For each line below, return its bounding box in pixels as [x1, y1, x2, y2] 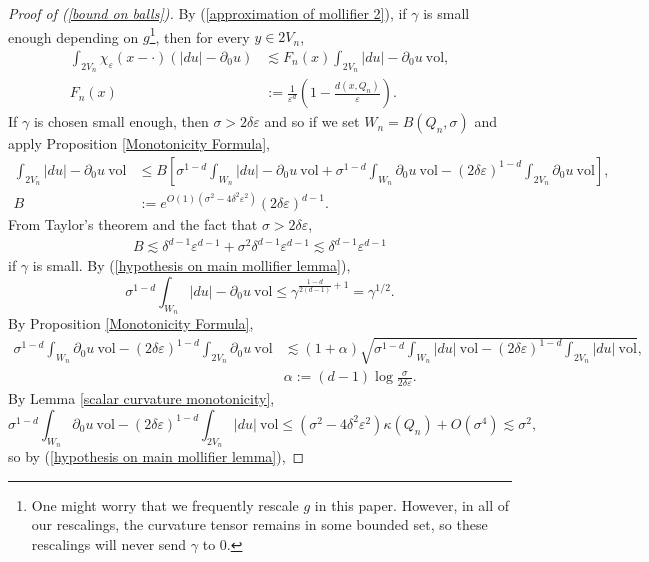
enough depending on [8, 26, 139, 47]
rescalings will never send [31, 533, 187, 554]
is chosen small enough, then [33, 111, 209, 132]
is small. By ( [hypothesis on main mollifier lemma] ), [32, 255, 351, 276]
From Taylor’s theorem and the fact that [8, 214, 258, 235]
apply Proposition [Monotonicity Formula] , [8, 133, 270, 154]
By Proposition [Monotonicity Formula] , [8, 313, 254, 334]
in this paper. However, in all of [314, 494, 510, 515]
